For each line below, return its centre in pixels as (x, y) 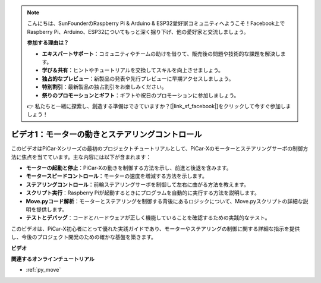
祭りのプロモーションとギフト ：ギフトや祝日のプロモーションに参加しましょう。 (141, 95)
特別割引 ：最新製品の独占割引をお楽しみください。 (104, 87)
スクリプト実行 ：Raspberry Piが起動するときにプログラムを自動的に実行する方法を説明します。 (143, 193)
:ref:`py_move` (43, 270)
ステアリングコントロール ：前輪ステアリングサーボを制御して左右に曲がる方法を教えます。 (138, 184)
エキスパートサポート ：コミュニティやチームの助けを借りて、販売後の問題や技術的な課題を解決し (161, 54)
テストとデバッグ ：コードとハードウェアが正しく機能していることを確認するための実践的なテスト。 (148, 218)
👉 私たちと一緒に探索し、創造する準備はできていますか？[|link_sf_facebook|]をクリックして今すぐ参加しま (159, 106)
